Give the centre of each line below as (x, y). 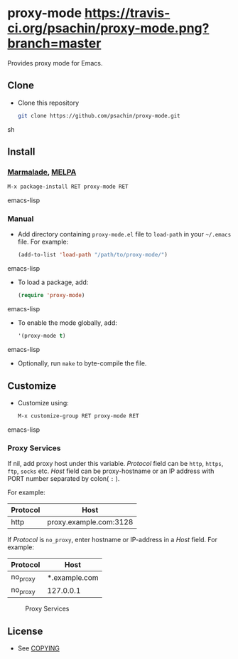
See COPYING (39, 648)
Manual (21, 219)
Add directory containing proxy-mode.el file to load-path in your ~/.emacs (124, 234)
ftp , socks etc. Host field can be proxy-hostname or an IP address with (111, 471)
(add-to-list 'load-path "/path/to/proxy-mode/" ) (93, 255)
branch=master (54, 43)
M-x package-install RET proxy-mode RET (68, 187)
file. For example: (43, 242)
